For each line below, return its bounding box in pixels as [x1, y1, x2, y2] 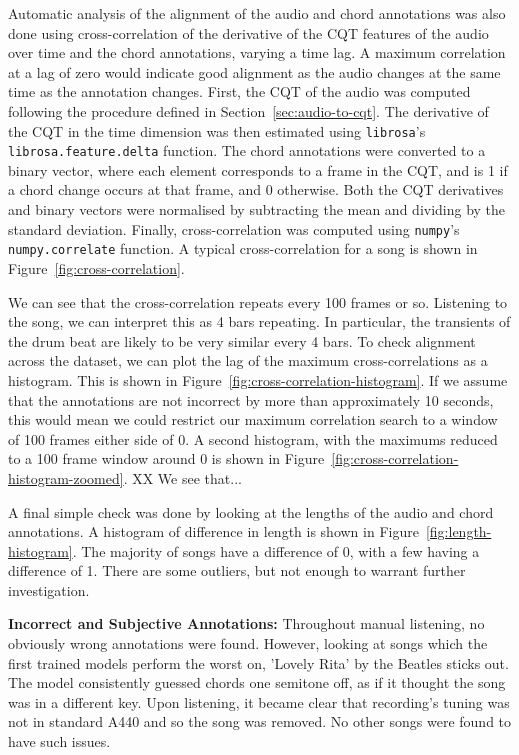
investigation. [8, 579, 90, 600]
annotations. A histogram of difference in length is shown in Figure [8, 521, 419, 542]
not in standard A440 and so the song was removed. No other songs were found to [8, 711, 512, 732]
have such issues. [8, 731, 111, 752]
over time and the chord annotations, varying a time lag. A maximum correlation [8, 42, 506, 63]
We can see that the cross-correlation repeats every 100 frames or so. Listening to [8, 291, 508, 312]
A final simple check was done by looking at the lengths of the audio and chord [8, 501, 494, 522]
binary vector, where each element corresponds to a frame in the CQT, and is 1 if [8, 159, 508, 180]
